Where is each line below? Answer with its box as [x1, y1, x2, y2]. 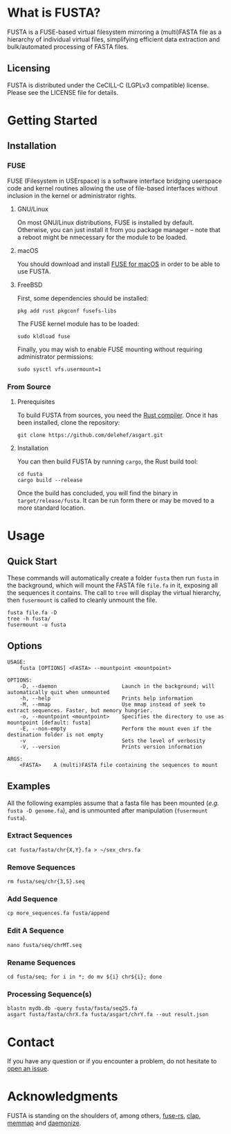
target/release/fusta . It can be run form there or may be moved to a [17, 496, 214, 504]
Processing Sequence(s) [7, 989, 92, 999]
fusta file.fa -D [7, 609, 57, 616]
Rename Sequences [7, 957, 76, 967]
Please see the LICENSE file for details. [7, 88, 119, 96]
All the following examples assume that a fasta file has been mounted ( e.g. [7, 799, 219, 807]
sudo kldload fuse [17, 333, 71, 340]
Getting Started [7, 112, 98, 128]
